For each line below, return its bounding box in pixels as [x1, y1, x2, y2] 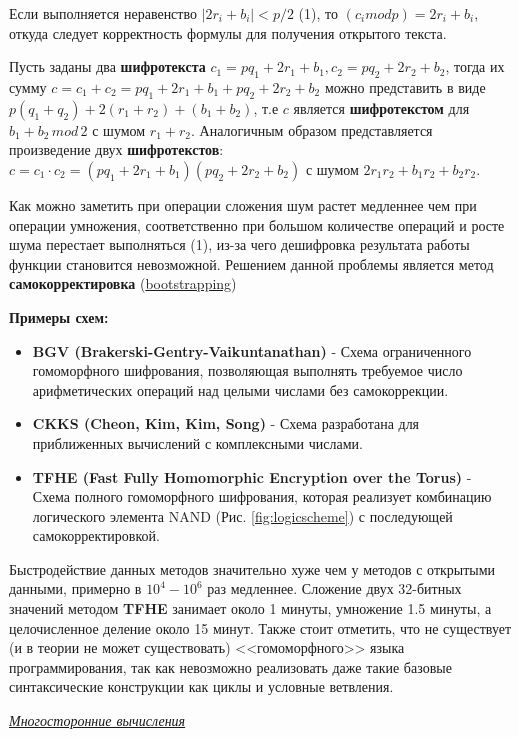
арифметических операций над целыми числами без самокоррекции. [32, 379, 449, 400]
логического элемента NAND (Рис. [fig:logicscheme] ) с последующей [32, 505, 453, 526]
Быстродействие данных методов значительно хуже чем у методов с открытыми [9, 558, 496, 579]
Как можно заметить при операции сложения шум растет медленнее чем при [9, 194, 477, 215]
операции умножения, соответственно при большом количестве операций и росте [9, 214, 505, 235]
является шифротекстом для [293, 97, 470, 118]
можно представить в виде [324, 76, 486, 97]
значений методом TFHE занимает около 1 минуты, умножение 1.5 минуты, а [9, 598, 492, 619]
